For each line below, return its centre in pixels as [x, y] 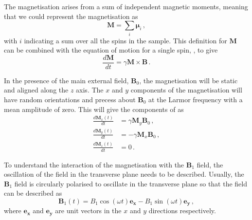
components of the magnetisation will [186, 90]
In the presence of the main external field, [66, 80]
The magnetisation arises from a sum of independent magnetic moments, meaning [126, 6]
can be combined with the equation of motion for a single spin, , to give [111, 50]
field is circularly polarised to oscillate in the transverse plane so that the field [131, 183]
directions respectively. [182, 211]
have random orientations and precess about [70, 99]
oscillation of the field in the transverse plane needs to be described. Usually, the [124, 174]
